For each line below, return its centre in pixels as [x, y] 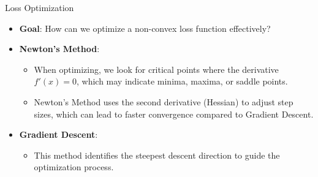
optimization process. [74, 167]
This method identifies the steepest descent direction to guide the [157, 155]
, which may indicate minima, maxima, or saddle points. [182, 81]
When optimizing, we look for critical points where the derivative [156, 69]
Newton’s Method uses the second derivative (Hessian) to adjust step [164, 101]
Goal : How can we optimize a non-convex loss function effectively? [145, 28]
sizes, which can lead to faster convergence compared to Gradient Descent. [174, 114]
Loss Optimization [40, 7]
